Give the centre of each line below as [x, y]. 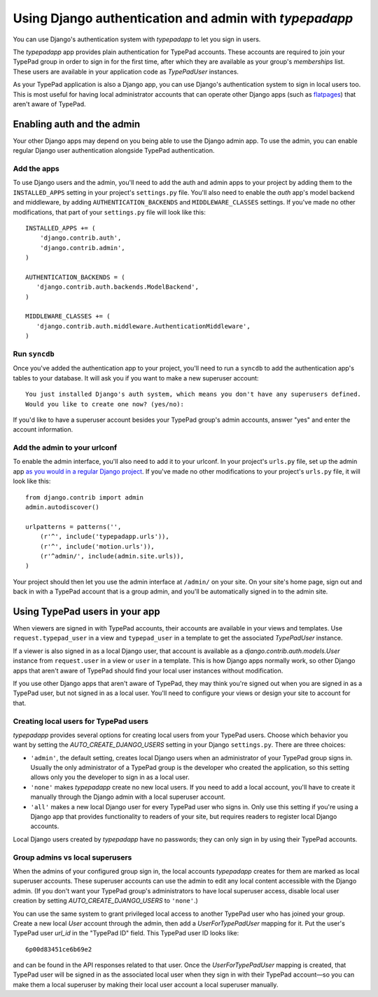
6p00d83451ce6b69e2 [59, 949]
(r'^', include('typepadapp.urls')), [104, 537]
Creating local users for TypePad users [80, 721]
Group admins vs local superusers [72, 857]
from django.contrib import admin [84, 497]
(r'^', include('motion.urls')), [97, 546]
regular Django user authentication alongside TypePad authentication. [114, 151]
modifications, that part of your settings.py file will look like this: [110, 212]
